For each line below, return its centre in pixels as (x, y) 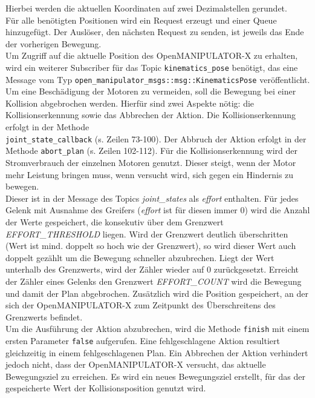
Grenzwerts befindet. (44, 317)
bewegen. (22, 186)
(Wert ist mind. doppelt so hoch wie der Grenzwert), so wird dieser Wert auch (151, 246)
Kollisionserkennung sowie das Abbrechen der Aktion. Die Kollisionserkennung (151, 115)
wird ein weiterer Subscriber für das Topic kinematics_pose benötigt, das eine (152, 67)
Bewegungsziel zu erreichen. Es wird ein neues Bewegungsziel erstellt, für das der (155, 376)
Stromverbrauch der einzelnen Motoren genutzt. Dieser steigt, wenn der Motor (151, 162)
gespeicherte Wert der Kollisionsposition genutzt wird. (106, 388)
